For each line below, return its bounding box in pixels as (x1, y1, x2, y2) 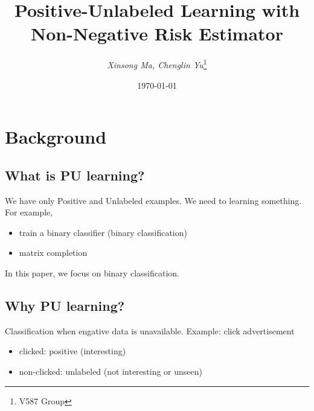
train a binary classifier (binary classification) (19, 226, 187, 238)
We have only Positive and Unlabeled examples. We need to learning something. (5, 194, 302, 206)
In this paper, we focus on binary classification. (5, 266, 179, 279)
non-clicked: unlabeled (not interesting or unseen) (19, 365, 202, 377)
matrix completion (19, 246, 88, 259)
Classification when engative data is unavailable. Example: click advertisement (5, 324, 295, 337)
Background (5, 124, 107, 149)
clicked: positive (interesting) (19, 345, 126, 357)
